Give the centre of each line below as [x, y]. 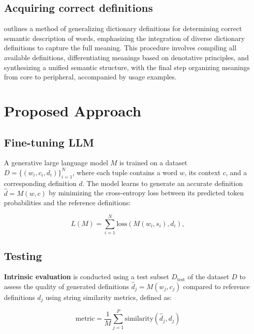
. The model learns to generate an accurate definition [163, 183]
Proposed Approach [73, 110]
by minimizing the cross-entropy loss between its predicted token [146, 193]
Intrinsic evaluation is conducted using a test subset [87, 277]
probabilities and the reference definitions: [67, 203]
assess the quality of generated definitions [66, 286]
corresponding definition [40, 183]
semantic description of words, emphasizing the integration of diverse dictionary [125, 38]
